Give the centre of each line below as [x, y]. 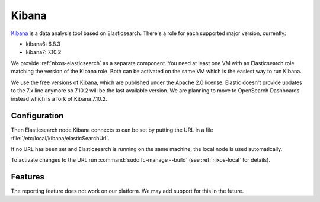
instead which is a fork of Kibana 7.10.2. [59, 99]
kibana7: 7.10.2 [44, 52]
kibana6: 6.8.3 [43, 44]
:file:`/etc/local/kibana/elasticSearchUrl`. [60, 138]
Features [28, 177]
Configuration [37, 116]
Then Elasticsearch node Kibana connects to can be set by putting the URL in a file [112, 130]
